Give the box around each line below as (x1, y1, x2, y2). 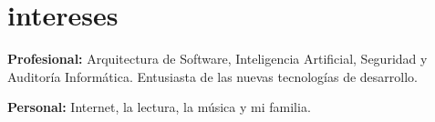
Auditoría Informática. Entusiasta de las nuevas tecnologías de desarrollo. (7, 66, 418, 86)
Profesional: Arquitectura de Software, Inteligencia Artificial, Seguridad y (7, 49, 428, 68)
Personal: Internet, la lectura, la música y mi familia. (7, 97, 311, 117)
